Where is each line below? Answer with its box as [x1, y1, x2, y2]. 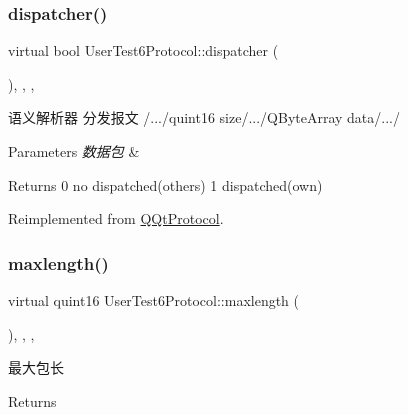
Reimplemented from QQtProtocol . [8, 208, 224, 229]
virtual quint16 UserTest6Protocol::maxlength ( [8, 290, 300, 310]
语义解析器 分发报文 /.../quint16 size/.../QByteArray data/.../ [8, 107, 400, 128]
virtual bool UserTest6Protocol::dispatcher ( [8, 40, 279, 61]
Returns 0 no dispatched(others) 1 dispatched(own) [8, 174, 323, 195]
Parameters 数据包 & [8, 141, 140, 161]
